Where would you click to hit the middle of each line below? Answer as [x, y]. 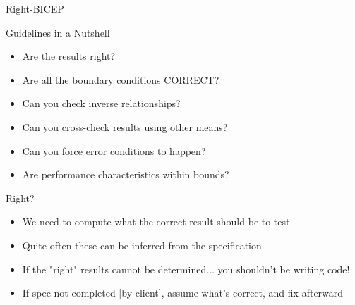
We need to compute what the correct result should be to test [156, 222]
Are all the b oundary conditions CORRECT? [121, 79]
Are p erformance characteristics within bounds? [126, 174]
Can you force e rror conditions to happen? [114, 150]
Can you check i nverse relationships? [101, 103]
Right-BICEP [35, 8]
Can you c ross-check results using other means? [125, 126]
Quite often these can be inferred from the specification [142, 245]
